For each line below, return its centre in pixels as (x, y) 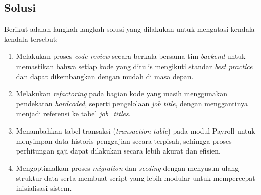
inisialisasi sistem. (44, 188)
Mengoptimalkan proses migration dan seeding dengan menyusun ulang (127, 168)
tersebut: (44, 39)
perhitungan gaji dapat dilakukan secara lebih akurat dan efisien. (118, 151)
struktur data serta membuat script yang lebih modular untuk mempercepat (136, 178)
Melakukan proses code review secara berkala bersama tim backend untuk (131, 56)
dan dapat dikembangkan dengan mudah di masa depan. (105, 76)
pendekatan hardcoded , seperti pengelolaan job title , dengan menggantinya (132, 103)
